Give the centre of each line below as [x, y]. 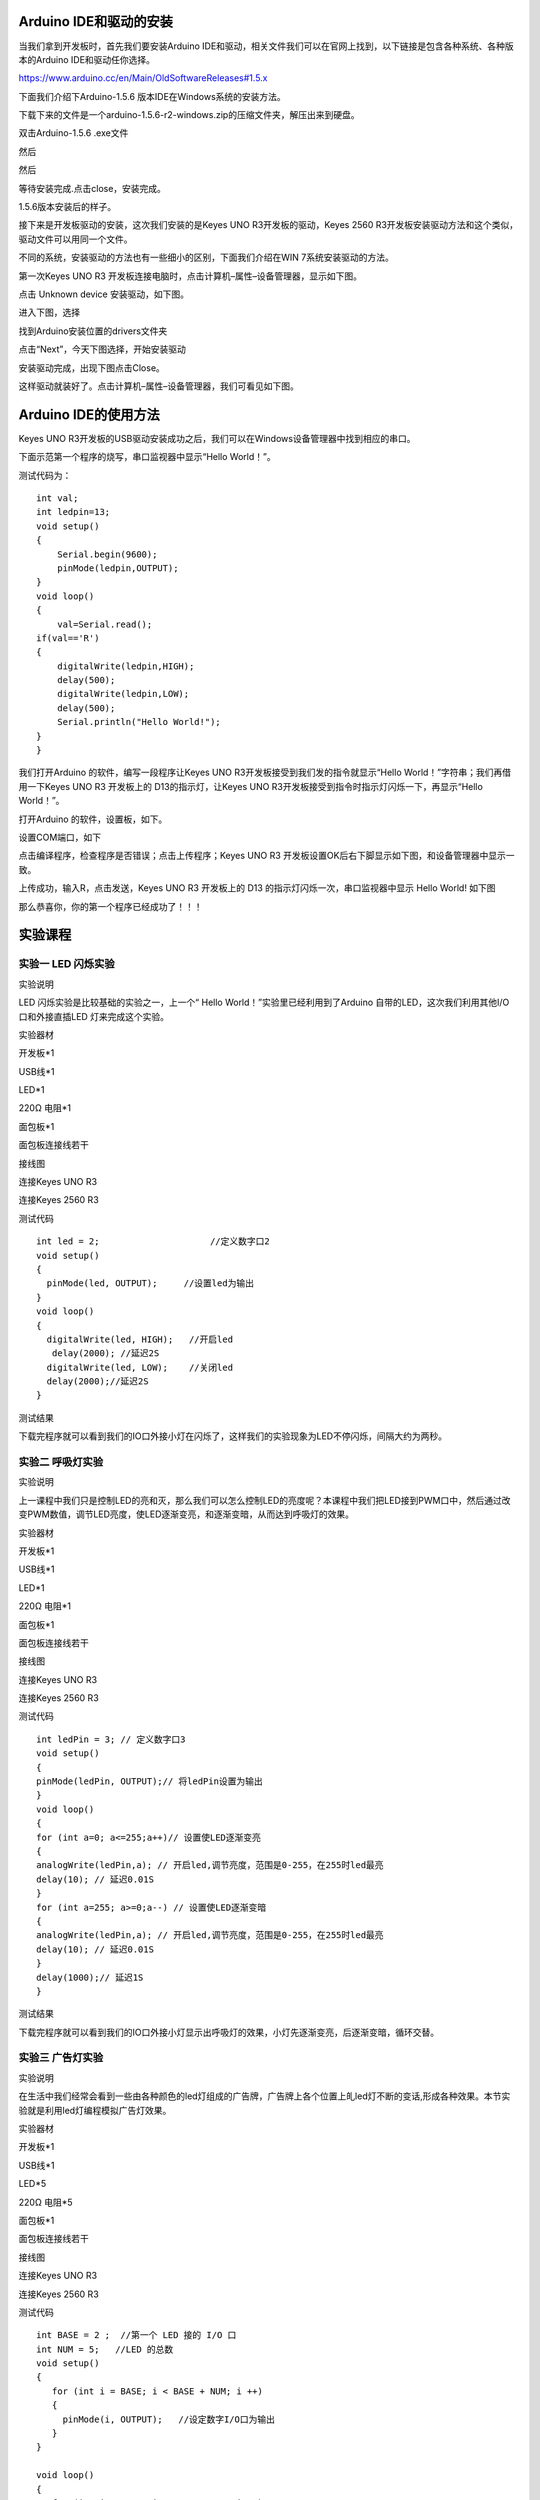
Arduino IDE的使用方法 [89, 414]
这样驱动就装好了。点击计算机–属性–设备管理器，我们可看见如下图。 [158, 386]
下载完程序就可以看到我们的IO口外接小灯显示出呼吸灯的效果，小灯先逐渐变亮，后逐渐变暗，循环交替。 [229, 2032]
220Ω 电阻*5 [45, 2202]
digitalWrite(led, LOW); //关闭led [140, 1367]
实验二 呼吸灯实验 [61, 1462]
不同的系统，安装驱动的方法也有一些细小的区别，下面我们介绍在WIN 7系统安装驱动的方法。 [206, 257]
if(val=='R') [68, 638]
